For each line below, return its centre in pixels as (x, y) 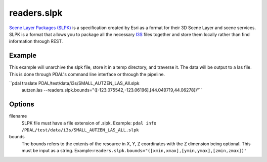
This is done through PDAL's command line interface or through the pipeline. (87, 74)
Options (22, 104)
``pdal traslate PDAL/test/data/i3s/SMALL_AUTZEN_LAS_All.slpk (74, 83)
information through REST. (36, 41)
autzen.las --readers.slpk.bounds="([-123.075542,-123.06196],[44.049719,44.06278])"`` (112, 90)
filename (18, 116)
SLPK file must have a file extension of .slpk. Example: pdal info (89, 123)
